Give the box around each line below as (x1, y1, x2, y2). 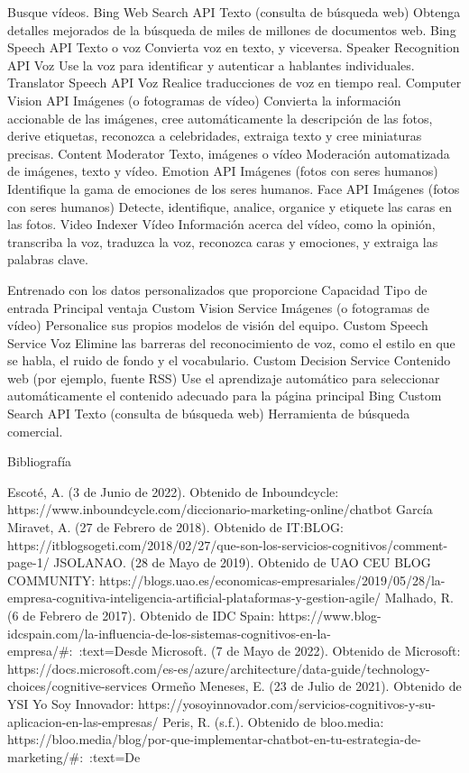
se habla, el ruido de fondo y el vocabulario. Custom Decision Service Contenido (7, 351, 451, 370)
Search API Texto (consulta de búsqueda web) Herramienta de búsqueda (7, 404, 410, 423)
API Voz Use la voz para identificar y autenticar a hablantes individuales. (7, 55, 415, 74)
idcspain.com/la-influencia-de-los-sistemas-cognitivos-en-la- (7, 623, 331, 642)
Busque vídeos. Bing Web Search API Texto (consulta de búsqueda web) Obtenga (7, 3, 461, 21)
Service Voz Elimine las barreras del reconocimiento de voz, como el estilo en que (7, 333, 455, 352)
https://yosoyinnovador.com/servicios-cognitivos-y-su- (138, 694, 437, 713)
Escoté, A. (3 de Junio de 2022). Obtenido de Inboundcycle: (7, 482, 339, 501)
